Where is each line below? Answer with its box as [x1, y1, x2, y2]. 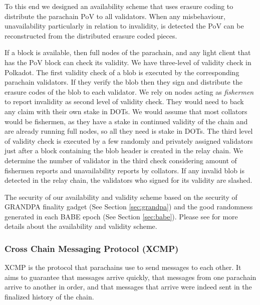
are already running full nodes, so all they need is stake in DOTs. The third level [5, 126, 253, 136]
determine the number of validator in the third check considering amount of [5, 155, 237, 165]
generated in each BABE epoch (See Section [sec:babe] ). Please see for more [5, 211, 238, 221]
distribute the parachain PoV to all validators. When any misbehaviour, [5, 11, 225, 21]
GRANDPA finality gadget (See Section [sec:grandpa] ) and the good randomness [5, 201, 253, 212]
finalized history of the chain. [5, 291, 94, 302]
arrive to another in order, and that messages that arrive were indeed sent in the [5, 281, 252, 292]
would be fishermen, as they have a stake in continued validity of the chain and [5, 116, 248, 126]
